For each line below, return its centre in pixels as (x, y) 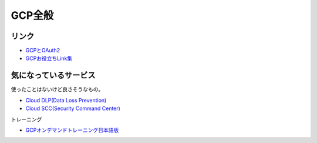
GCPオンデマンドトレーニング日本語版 (72, 130)
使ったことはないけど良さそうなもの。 (57, 89)
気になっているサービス (53, 76)
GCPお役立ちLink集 (49, 58)
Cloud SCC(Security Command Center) (73, 108)
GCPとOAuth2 (43, 51)
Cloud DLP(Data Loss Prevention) (66, 100)
